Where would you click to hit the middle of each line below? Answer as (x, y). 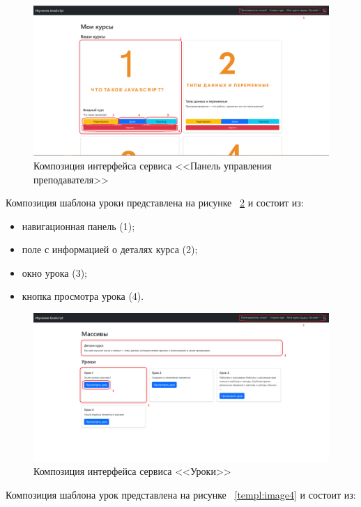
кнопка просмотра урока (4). (83, 296)
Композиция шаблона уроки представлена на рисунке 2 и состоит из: (155, 203)
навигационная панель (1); (78, 226)
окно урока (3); (55, 272)
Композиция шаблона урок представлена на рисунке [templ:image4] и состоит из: (181, 495)
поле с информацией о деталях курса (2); (110, 249)
